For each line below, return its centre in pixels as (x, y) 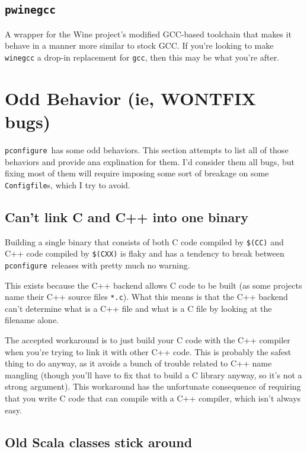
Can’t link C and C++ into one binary (127, 216)
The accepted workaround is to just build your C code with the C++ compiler (148, 340)
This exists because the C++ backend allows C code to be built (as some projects (153, 285)
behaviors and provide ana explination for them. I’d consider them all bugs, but (150, 161)
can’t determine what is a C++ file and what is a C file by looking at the (138, 308)
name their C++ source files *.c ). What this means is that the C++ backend (146, 297)
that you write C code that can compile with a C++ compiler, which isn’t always (153, 398)
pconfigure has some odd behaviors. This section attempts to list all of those (147, 149)
